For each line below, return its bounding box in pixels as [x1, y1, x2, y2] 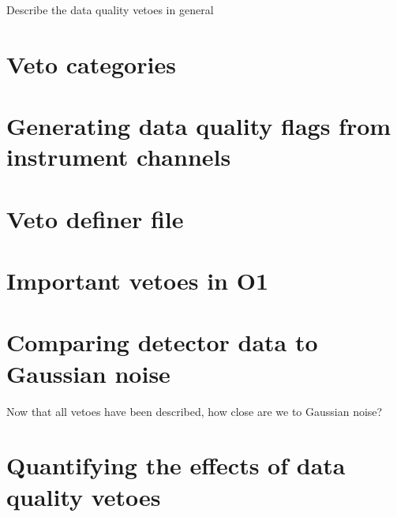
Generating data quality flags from [6, 110, 391, 142]
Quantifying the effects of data [6, 449, 346, 481]
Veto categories [6, 47, 176, 80]
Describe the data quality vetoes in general [6, 2, 214, 17]
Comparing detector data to [6, 326, 318, 358]
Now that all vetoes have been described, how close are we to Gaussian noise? [6, 403, 383, 419]
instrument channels [6, 140, 231, 173]
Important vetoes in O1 [6, 264, 268, 297]
